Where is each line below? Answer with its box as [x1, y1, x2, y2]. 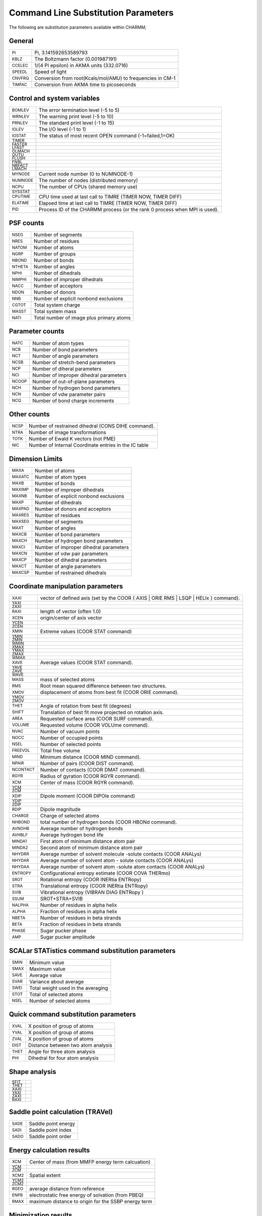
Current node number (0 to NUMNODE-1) [39, 170, 133, 177]
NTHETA [12, 264, 29, 269]
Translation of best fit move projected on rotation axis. [40, 709, 164, 715]
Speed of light [34, 69, 67, 75]
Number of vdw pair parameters [34, 550, 108, 557]
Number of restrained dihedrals [34, 569, 107, 576]
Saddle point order [29, 1133, 72, 1140]
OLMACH [12, 148, 30, 154]
